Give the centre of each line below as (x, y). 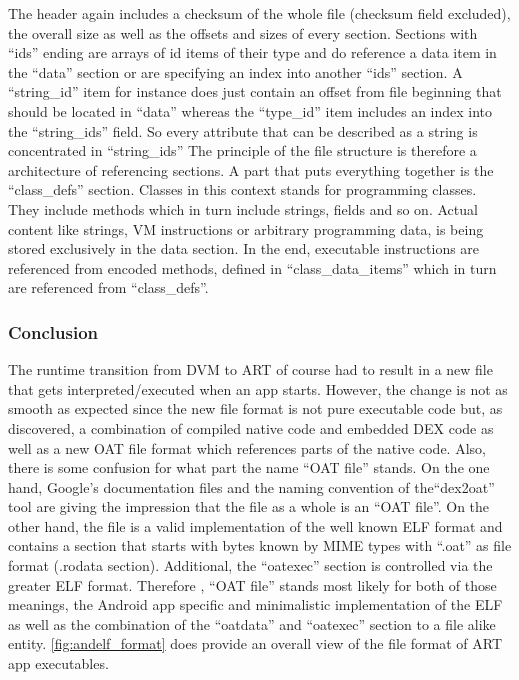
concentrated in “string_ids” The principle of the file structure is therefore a (242, 150)
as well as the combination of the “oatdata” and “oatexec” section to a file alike (252, 623)
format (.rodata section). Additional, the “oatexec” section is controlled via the (250, 565)
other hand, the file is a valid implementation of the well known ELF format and (255, 525)
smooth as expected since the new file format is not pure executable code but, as (255, 408)
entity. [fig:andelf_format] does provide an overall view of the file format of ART (255, 643)
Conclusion (53, 331)
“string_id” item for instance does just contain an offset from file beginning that (255, 91)
